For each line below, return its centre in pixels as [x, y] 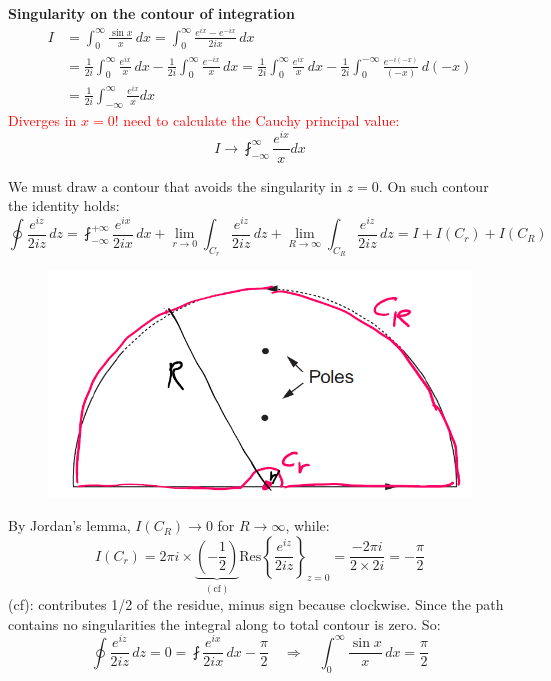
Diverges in [42, 119]
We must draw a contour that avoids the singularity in [175, 185]
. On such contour [433, 185]
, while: [307, 525]
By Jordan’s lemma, [69, 525]
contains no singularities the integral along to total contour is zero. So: [224, 623]
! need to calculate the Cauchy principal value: [257, 119]
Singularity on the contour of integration [151, 13]
